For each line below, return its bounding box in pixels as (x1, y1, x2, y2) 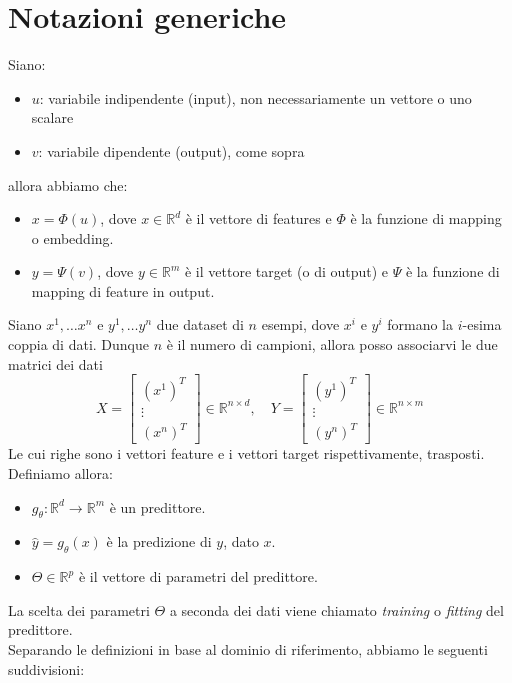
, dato (223, 531, 259, 552)
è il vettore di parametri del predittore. (78, 566, 318, 587)
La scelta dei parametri (8, 599, 150, 620)
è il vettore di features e (185, 208, 332, 229)
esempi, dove (261, 314, 340, 335)
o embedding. (31, 227, 114, 248)
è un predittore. (109, 496, 206, 517)
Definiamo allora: (8, 462, 113, 483)
